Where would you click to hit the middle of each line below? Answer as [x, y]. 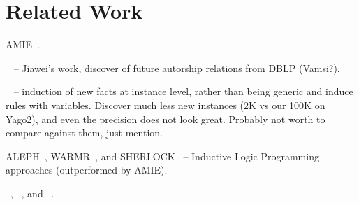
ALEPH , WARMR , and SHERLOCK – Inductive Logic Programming [162, 156]
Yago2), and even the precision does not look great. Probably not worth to [166, 119]
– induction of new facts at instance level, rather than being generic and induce [183, 91]
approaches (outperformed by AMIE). [87, 170]
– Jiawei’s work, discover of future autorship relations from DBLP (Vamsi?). [177, 68]
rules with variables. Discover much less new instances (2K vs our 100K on [166, 105]
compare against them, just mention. [84, 133]
